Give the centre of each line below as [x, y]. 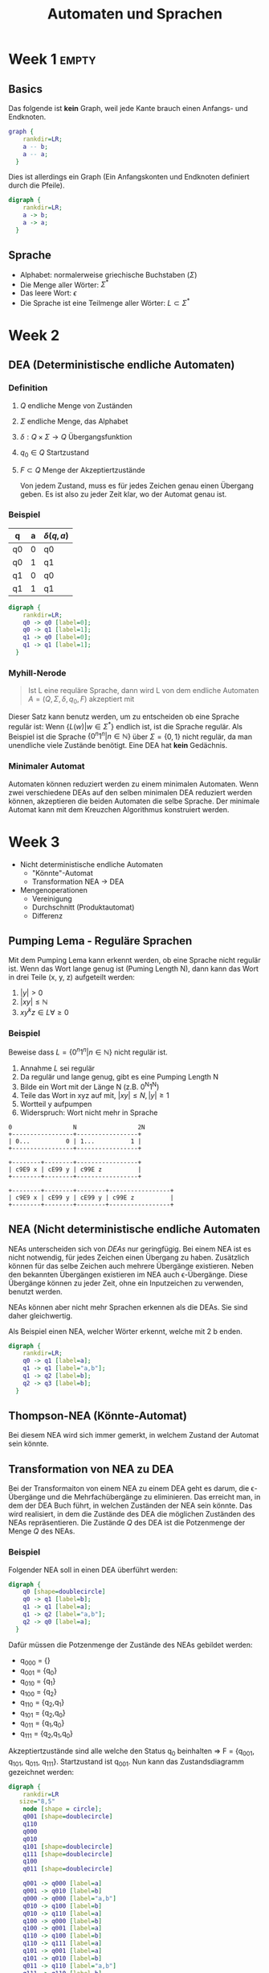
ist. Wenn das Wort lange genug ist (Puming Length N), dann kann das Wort [134, 969]
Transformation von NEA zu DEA [91, 1469]
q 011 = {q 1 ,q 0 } [42, 1724]
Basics [25, 89]
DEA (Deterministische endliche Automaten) [122, 365]
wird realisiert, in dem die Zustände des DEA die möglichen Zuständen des [132, 1514]
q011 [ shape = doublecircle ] [68, 1869]
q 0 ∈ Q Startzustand [55, 453]
